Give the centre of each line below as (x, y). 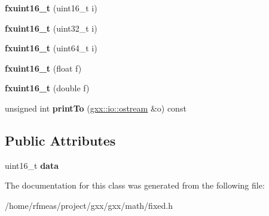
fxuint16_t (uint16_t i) (51, 8)
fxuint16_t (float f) (43, 68)
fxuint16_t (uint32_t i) (51, 28)
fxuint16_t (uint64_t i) (51, 48)
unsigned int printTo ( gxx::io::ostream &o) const (96, 108)
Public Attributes (60, 140)
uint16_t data (32, 165)
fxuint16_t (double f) (47, 88)
